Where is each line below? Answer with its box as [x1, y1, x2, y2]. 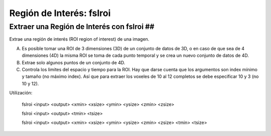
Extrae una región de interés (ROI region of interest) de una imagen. [9, 36, 150, 42]
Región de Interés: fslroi [9, 8, 111, 19]
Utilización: [9, 90, 33, 96]
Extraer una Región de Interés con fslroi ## [9, 22, 155, 31]
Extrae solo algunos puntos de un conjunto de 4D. [22, 59, 125, 65]
